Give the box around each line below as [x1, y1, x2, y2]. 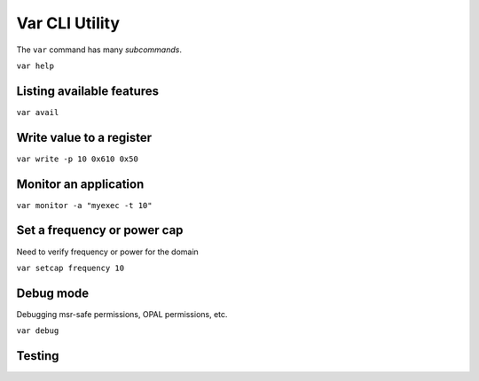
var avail [16, 107, 59, 117]
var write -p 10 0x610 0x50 [16, 153, 139, 164]
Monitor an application [16, 176, 145, 191]
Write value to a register [16, 129, 153, 145]
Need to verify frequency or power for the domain [16, 246, 199, 257]
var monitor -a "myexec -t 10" [16, 200, 153, 210]
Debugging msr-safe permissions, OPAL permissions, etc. [16, 308, 228, 319]
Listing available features [16, 83, 160, 98]
